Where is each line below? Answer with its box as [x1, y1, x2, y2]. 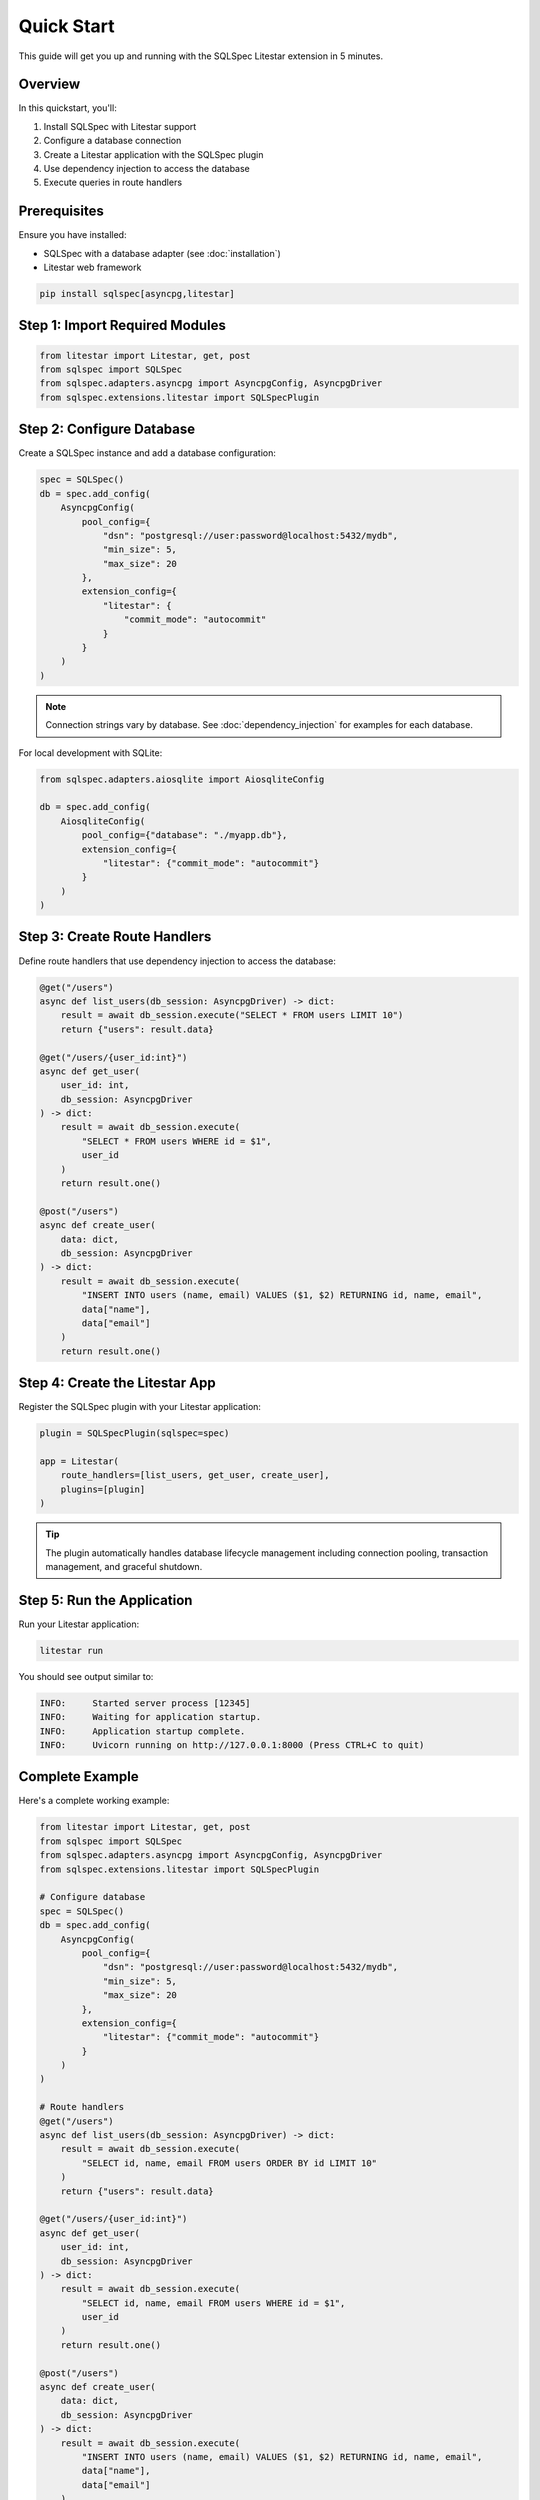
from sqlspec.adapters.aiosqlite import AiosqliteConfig [39, 773, 325, 785]
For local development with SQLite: [18, 746, 163, 759]
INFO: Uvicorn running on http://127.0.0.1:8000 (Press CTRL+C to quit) [39, 1739, 425, 1750]
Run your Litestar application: [18, 1618, 140, 1630]
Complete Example [18, 1768, 139, 1785]
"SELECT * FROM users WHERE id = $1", [81, 1135, 272, 1147]
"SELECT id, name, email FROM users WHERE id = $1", [81, 2297, 346, 2309]
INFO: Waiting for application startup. [39, 1711, 262, 1723]
